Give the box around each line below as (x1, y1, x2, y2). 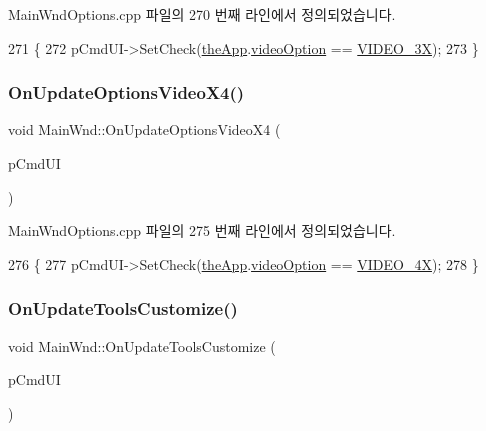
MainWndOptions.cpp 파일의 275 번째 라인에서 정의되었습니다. (8, 220, 396, 241)
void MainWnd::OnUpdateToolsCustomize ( (8, 335, 276, 356)
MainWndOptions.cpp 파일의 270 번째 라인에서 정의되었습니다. (8, 4, 396, 24)
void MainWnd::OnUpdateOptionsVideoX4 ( (8, 119, 281, 140)
